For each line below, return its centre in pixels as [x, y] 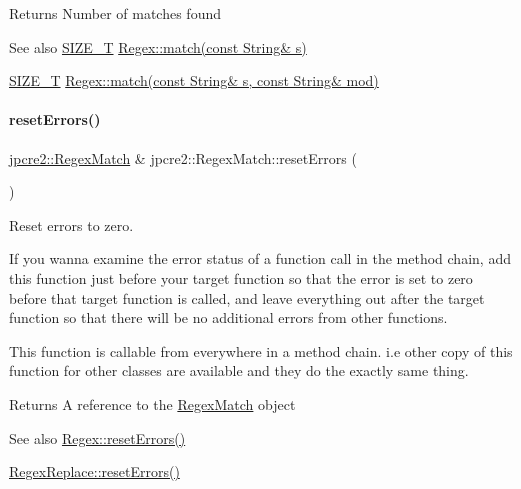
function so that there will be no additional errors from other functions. [228, 317]
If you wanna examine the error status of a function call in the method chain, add [260, 258]
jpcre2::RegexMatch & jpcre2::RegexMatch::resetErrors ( [183, 157]
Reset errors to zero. [71, 224]
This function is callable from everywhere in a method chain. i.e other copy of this [261, 350]
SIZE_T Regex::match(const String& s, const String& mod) [194, 80]
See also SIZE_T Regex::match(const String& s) [158, 46]
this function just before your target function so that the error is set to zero [241, 277]
